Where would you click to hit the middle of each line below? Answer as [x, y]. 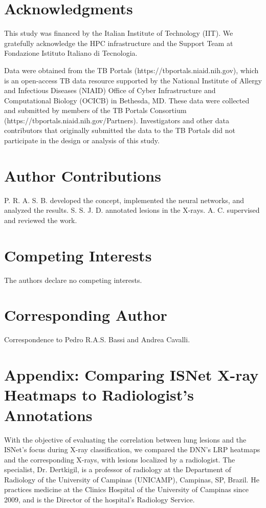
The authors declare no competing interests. [73, 280]
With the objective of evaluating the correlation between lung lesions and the [125, 439]
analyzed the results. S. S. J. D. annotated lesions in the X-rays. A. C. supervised [132, 210]
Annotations [48, 415]
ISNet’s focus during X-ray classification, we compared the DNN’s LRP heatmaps [132, 449]
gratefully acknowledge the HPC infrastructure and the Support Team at [119, 43]
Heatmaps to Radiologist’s [99, 395]
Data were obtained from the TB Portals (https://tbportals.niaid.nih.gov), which [131, 70]
